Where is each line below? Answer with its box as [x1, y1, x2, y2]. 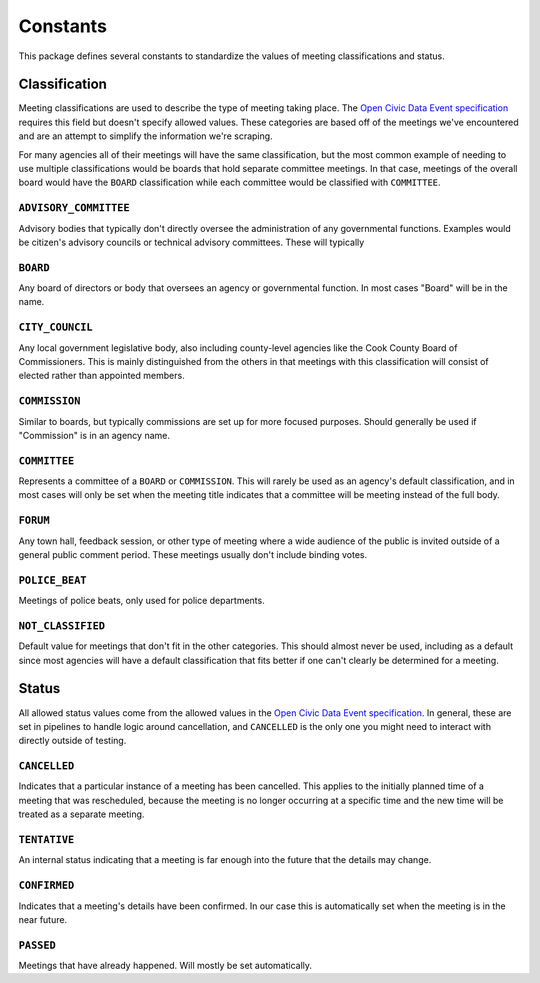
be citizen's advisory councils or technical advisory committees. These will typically [18, 236, 365, 248]
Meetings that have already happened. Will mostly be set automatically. [18, 960, 313, 972]
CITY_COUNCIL [18, 321, 94, 334]
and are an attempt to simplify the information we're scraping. [18, 130, 274, 142]
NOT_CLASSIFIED [18, 619, 105, 632]
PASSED [18, 938, 57, 952]
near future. [18, 913, 68, 925]
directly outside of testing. [18, 735, 127, 747]
